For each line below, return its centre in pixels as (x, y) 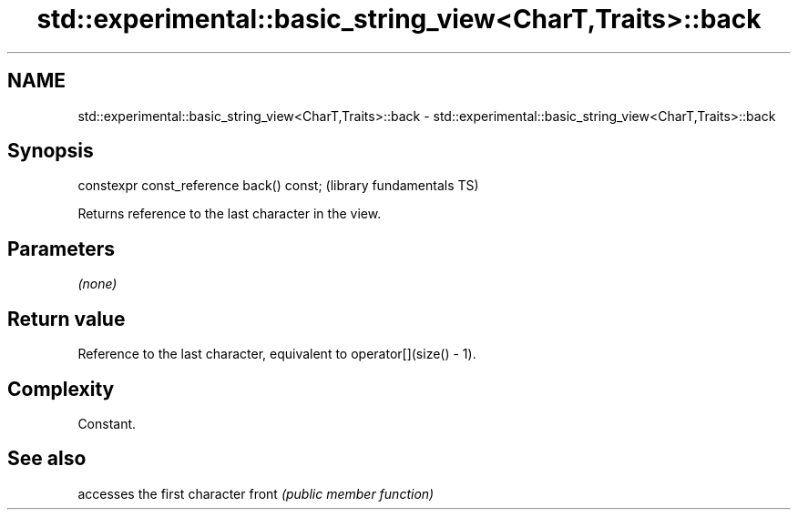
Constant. (107, 423)
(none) (97, 284)
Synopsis (51, 151)
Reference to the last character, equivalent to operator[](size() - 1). (277, 354)
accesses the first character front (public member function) (256, 493)
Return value (66, 319)
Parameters (61, 248)
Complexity (61, 389)
